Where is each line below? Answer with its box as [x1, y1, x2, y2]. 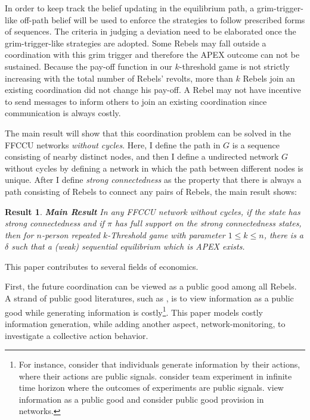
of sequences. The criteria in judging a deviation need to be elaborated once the [5, 25, 296, 38]
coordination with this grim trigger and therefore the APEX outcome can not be [5, 48, 300, 61]
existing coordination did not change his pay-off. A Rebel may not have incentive [5, 83, 301, 96]
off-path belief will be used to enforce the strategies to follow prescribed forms [20, 13, 305, 26]
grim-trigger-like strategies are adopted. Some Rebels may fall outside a [5, 36, 266, 49]
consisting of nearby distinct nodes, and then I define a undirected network [5, 150, 279, 163]
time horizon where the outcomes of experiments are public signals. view [18, 381, 284, 394]
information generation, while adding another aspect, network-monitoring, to [5, 317, 286, 329]
